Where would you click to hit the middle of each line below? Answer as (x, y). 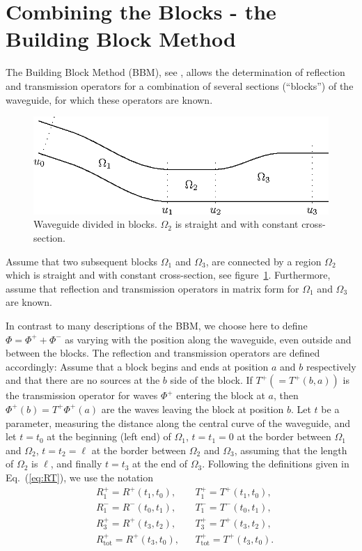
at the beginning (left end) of (109, 436)
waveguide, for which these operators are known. (109, 99)
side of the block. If (211, 380)
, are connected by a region (263, 261)
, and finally (76, 464)
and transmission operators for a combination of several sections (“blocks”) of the (180, 85)
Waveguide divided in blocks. (95, 224)
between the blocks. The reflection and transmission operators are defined (163, 353)
